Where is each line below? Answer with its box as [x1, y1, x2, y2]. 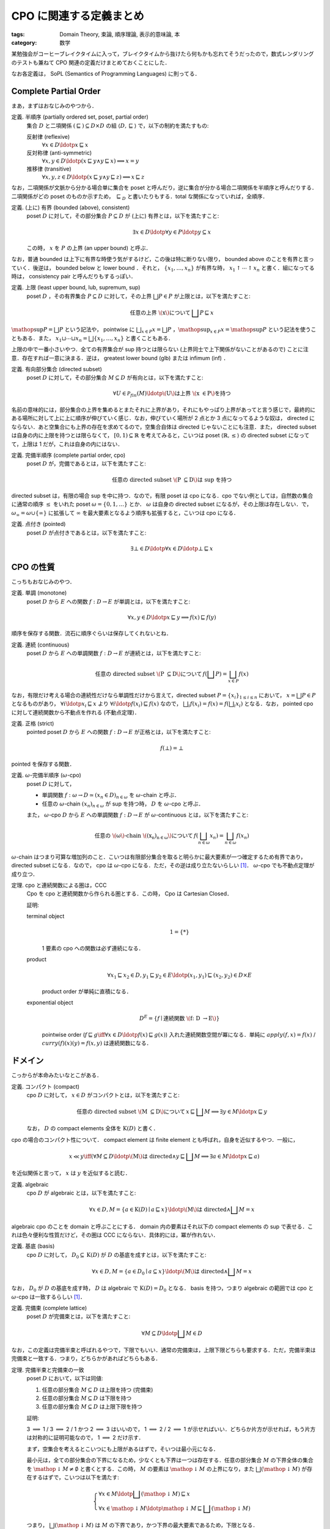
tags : [11, 31, 25, 38]
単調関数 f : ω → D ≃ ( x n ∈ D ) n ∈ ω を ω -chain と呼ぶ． [42, 791, 180, 800]
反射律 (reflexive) [26, 133, 70, 141]
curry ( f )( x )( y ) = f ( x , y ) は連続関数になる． [42, 1040, 152, 1047]
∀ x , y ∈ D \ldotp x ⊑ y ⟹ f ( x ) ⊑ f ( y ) [127, 613, 216, 621]
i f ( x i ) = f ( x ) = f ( [188, 700, 229, 709]
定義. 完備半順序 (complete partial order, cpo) [11, 451, 126, 459]
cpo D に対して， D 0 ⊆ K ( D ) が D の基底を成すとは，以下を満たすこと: [26, 1251, 207, 1260]
